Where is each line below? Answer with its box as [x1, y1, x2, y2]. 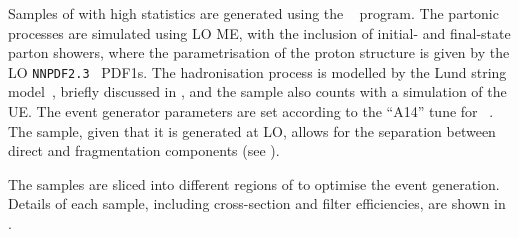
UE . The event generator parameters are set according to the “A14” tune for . [8, 101, 494, 122]
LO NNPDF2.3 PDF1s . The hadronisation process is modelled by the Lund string [8, 61, 507, 82]
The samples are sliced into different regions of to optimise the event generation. [8, 173, 500, 194]
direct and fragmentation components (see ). [8, 140, 280, 161]
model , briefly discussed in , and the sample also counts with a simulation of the [8, 81, 507, 102]
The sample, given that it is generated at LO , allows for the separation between [8, 120, 496, 141]
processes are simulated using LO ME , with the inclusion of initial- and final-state [8, 22, 511, 43]
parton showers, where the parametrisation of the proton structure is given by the [8, 42, 510, 63]
